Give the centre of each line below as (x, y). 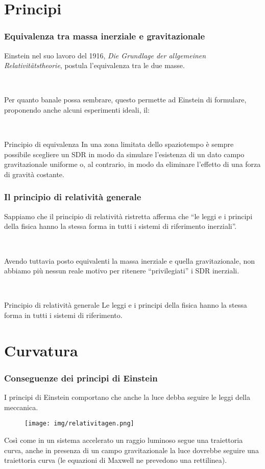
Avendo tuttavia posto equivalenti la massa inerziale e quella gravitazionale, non (130, 260)
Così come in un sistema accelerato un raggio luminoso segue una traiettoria (124, 440)
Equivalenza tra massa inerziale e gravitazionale (105, 36)
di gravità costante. (34, 174)
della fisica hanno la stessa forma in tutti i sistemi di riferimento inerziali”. (121, 226)
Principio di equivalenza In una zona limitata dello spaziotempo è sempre (119, 144)
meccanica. (21, 407)
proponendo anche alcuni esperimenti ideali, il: (77, 109)
